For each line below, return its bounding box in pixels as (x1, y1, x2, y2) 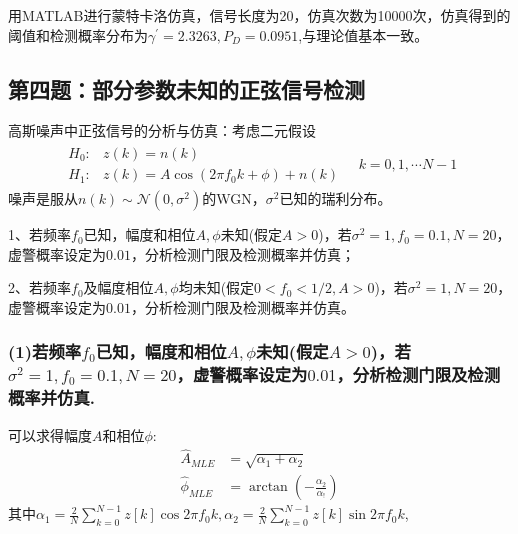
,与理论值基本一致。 (298, 24, 429, 45)
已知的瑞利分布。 (279, 188, 392, 209)
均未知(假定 (178, 277, 255, 298)
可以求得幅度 (8, 424, 92, 445)
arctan (248, 480, 288, 495)
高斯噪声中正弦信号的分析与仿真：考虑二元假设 (8, 120, 316, 141)
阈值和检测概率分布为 (8, 24, 148, 45)
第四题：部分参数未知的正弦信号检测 (8, 73, 365, 104)
